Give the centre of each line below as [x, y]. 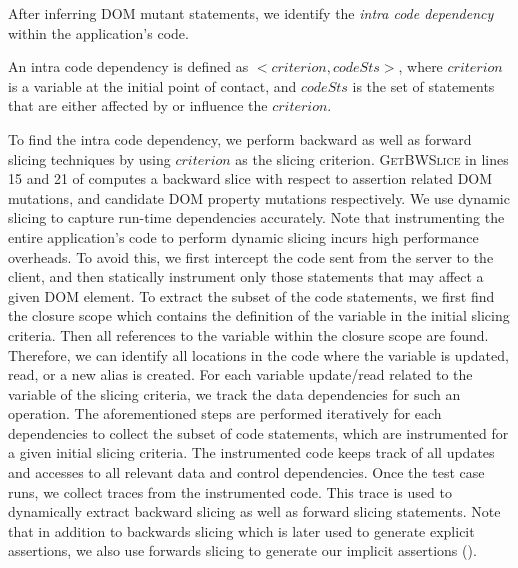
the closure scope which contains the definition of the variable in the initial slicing [259, 315]
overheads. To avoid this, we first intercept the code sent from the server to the [251, 256]
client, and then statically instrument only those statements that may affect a [246, 276]
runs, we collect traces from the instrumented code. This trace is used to [230, 491]
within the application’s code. [98, 32]
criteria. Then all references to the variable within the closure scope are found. [248, 334]
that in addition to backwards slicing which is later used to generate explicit [241, 530]
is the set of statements [423, 85]
